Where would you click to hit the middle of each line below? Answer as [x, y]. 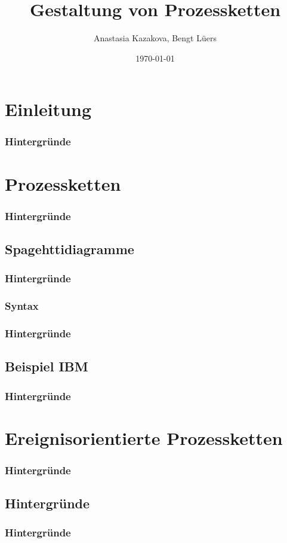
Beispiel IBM [47, 366]
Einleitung [48, 109]
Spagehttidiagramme [70, 248]
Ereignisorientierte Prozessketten [144, 437]
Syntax [22, 306]
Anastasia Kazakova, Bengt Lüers [155, 38]
